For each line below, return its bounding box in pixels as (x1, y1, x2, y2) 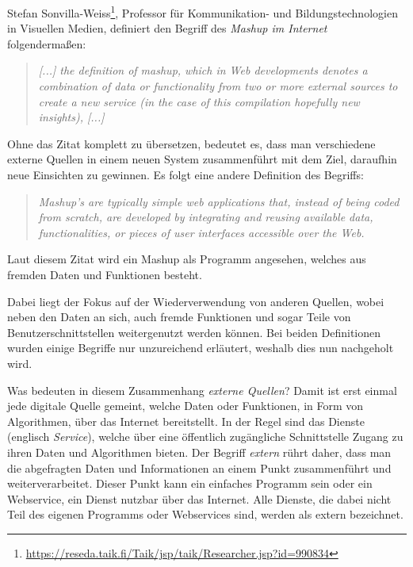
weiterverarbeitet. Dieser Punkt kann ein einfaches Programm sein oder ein (7, 475, 373, 492)
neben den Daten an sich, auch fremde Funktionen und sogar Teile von (7, 308, 351, 325)
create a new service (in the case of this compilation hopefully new (38, 93, 360, 109)
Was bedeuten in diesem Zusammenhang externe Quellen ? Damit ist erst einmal (7, 381, 397, 398)
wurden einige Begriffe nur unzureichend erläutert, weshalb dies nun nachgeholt (7, 339, 394, 356)
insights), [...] (38, 109, 105, 125)
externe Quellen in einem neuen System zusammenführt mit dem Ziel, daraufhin (7, 151, 397, 167)
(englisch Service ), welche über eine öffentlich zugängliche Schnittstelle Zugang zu (7, 428, 403, 445)
